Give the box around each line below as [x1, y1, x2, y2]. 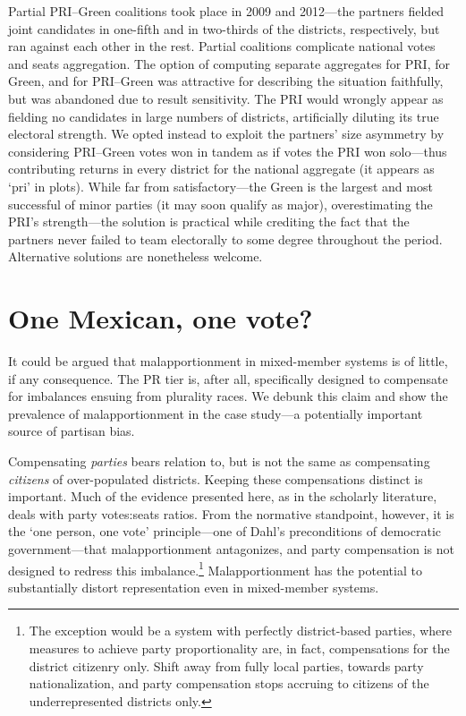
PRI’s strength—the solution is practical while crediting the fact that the [8, 212, 410, 231]
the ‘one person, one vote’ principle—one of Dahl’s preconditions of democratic [8, 522, 442, 541]
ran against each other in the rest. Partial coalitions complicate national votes [8, 37, 436, 55]
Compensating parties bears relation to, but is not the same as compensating [8, 452, 430, 470]
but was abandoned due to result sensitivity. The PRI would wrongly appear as [8, 89, 444, 107]
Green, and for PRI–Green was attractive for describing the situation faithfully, [8, 72, 444, 90]
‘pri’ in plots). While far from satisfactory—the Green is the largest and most [8, 176, 433, 195]
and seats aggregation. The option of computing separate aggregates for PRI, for [8, 54, 451, 72]
